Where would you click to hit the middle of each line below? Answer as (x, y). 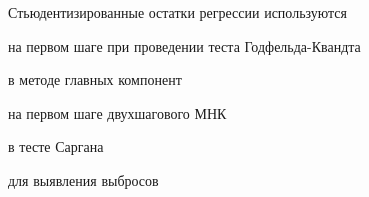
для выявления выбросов (83, 179)
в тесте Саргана (56, 146)
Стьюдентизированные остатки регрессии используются (177, 12)
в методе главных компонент (95, 79)
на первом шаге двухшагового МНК (117, 112)
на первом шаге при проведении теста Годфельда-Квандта (184, 45)
